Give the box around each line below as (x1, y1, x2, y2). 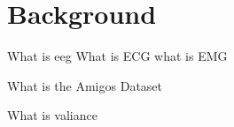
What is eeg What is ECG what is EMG (7, 47, 228, 65)
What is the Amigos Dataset (7, 76, 163, 94)
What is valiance (7, 106, 97, 124)
